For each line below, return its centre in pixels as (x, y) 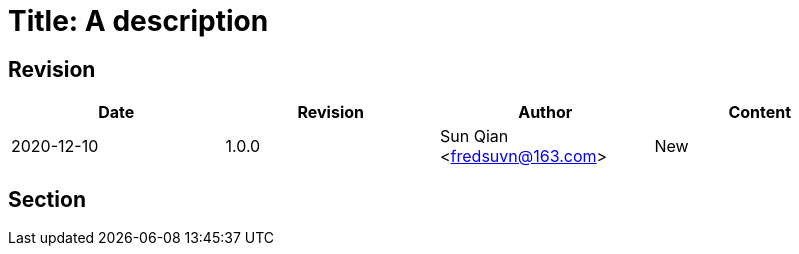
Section (47, 199)
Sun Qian (474, 136)
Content (760, 112)
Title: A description (138, 21)
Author (545, 112)
